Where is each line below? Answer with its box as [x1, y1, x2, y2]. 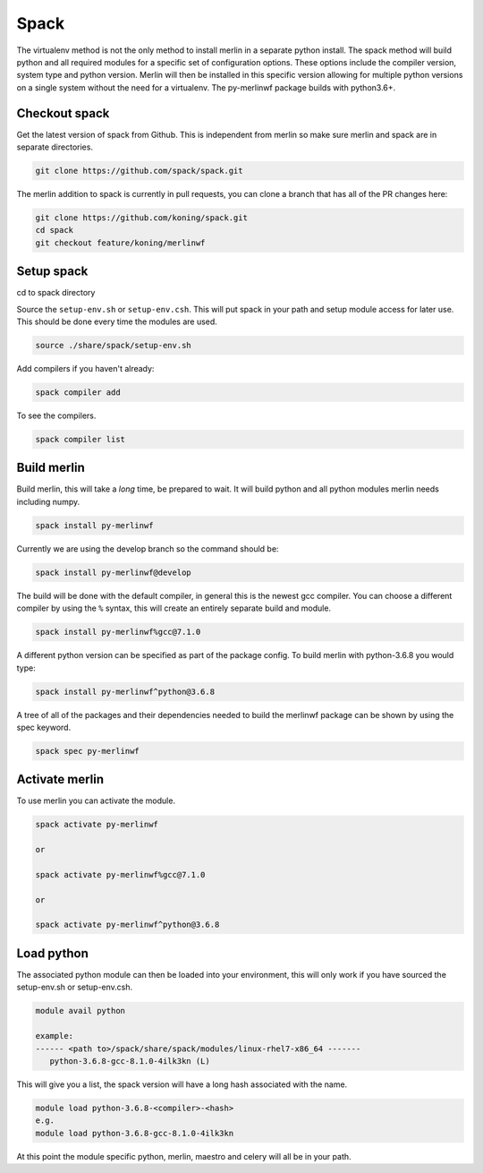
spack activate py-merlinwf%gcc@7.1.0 [35, 869, 206, 879]
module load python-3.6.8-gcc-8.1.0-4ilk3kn [35, 1128, 234, 1138]
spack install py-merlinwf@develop [35, 567, 191, 578]
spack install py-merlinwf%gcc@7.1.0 [35, 627, 201, 638]
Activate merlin [16, 772, 105, 787]
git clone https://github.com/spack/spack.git [35, 166, 243, 176]
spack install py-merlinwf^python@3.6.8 [35, 686, 215, 697]
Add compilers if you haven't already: [16, 364, 155, 373]
